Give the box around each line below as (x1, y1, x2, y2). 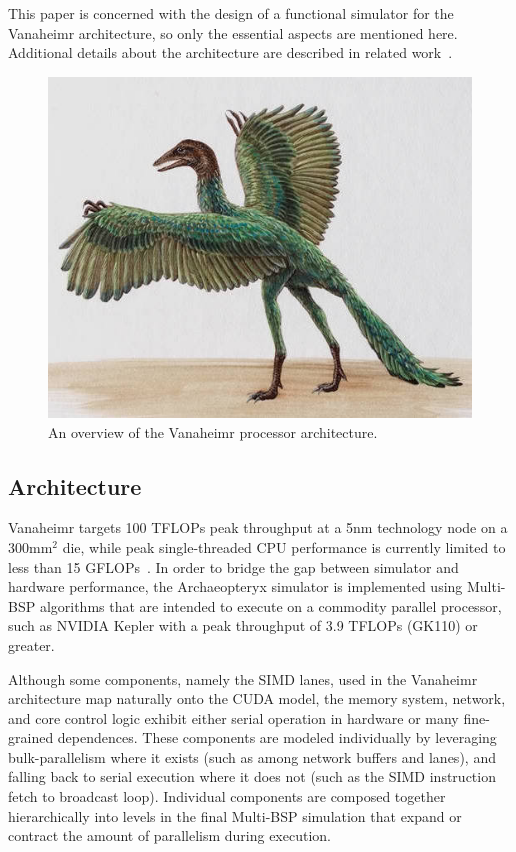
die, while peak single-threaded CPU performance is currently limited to (62, 536, 506, 557)
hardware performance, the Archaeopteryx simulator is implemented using (8, 576, 463, 597)
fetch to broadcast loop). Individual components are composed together (8, 786, 446, 807)
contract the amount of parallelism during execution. (8, 825, 331, 846)
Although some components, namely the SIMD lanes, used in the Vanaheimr (8, 668, 478, 689)
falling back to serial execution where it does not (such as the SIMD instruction (8, 766, 496, 787)
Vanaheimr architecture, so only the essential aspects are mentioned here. (8, 22, 458, 43)
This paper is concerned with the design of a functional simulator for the (8, 3, 454, 23)
